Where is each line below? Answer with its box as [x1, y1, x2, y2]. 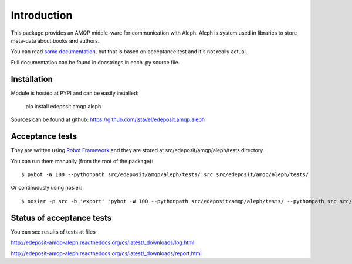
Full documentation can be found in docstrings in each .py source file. [11, 59, 180, 66]
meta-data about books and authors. [11, 37, 100, 44]
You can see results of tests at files [11, 228, 96, 235]
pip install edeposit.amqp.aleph [25, 103, 101, 110]
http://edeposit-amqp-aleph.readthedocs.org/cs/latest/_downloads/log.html [11, 239, 195, 246]
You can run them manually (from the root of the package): [11, 157, 153, 164]
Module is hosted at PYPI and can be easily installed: [11, 90, 139, 97]
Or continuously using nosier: [11, 184, 82, 191]
